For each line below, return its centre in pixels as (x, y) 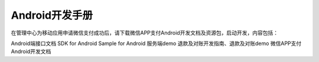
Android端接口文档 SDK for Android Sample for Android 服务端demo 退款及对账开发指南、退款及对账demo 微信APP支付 (156, 43)
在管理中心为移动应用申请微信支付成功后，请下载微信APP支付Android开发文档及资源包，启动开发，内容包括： (145, 33)
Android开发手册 (52, 15)
